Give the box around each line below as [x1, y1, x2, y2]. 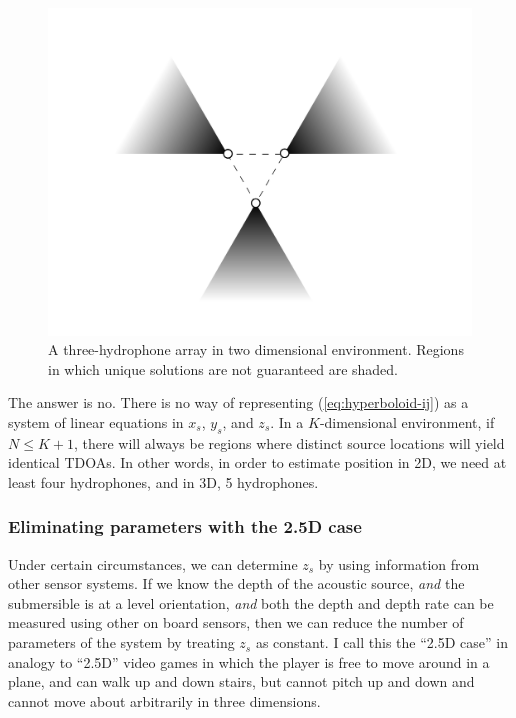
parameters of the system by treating [8, 632, 235, 653]
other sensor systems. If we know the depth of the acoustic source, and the [8, 573, 465, 594]
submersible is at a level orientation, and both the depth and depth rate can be [8, 592, 494, 613]
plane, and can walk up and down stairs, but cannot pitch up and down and [8, 671, 475, 692]
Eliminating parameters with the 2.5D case [8, 514, 362, 539]
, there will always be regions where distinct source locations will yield [73, 432, 505, 453]
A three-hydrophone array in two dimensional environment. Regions [48, 339, 464, 360]
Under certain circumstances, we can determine [8, 553, 298, 574]
